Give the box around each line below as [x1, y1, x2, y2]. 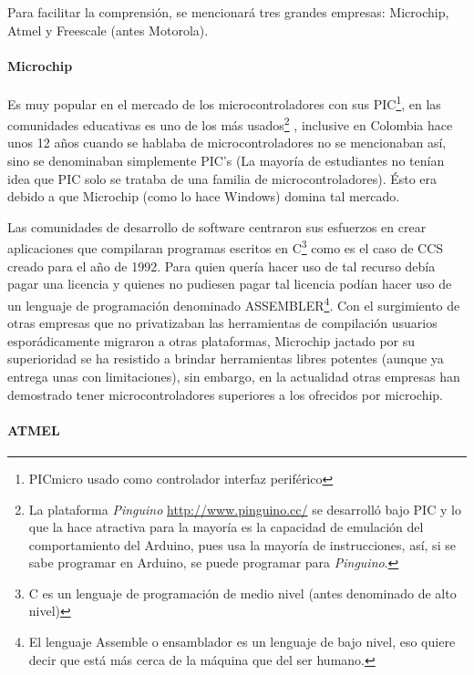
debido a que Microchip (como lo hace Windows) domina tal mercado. [7, 187, 400, 206]
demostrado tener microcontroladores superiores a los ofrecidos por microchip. [7, 384, 444, 404]
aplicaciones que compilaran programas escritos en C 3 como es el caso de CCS [7, 236, 444, 258]
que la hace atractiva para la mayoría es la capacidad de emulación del [28, 517, 424, 537]
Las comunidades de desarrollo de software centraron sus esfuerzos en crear [7, 217, 427, 236]
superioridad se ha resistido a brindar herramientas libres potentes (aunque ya [7, 349, 444, 368]
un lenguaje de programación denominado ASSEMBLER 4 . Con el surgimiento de [7, 292, 460, 314]
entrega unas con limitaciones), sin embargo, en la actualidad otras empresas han [7, 366, 460, 385]
